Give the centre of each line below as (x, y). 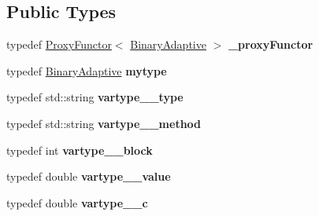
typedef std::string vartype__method (104, 123)
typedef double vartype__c (77, 202)
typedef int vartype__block (80, 150)
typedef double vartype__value (89, 176)
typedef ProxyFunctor (59, 44)
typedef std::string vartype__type (95, 97)
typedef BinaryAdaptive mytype (87, 70)
